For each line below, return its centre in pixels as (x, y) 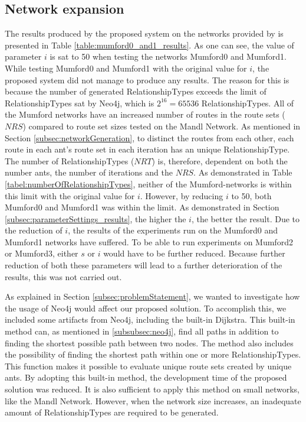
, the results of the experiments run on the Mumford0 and (173, 230)
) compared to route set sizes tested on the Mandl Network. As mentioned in (162, 126)
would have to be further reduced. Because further (194, 253)
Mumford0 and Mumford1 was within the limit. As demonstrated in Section (142, 207)
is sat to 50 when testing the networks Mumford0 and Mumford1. (168, 56)
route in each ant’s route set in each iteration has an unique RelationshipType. (147, 149)
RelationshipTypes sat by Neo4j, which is (80, 103)
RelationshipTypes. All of (248, 103)
